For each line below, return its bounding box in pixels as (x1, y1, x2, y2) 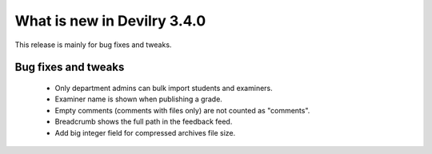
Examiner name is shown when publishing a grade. (54, 94, 223, 104)
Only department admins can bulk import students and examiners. (54, 83, 274, 93)
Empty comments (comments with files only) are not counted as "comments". (54, 105, 310, 115)
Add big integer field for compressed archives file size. (54, 128, 236, 137)
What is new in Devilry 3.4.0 (14, 12, 206, 30)
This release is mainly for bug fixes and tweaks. (14, 40, 172, 49)
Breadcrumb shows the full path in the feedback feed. (54, 116, 233, 127)
